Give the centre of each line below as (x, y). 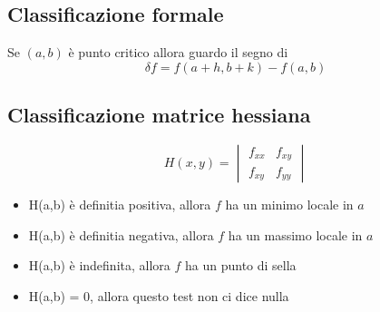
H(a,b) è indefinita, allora (99, 265)
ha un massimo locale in (295, 234)
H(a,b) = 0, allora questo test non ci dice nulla (159, 295)
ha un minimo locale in (289, 204)
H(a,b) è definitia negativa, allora (121, 234)
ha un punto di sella (241, 265)
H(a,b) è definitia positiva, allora (120, 204)
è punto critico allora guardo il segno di (178, 52)
